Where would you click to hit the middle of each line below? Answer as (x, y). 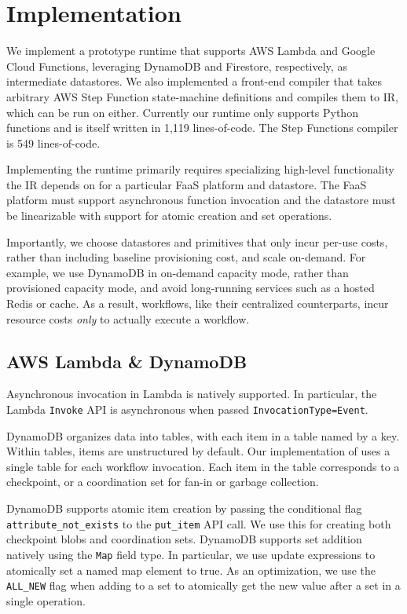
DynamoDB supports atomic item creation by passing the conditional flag (184, 508)
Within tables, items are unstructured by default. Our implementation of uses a (198, 451)
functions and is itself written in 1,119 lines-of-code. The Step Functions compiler (202, 128)
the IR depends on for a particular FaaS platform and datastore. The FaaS (187, 184)
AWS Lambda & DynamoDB (127, 361)
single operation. (46, 600)
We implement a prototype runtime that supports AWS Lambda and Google (191, 51)
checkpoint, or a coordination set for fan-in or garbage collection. (163, 482)
